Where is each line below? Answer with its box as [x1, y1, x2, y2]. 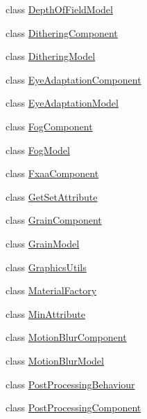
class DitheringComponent [6, 25, 118, 40]
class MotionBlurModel [6, 353, 104, 367]
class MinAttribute [6, 306, 85, 321]
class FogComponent [6, 119, 93, 133]
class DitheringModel [6, 49, 96, 63]
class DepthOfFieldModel [6, 2, 113, 16]
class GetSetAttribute [6, 189, 98, 204]
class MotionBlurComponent [6, 330, 127, 344]
